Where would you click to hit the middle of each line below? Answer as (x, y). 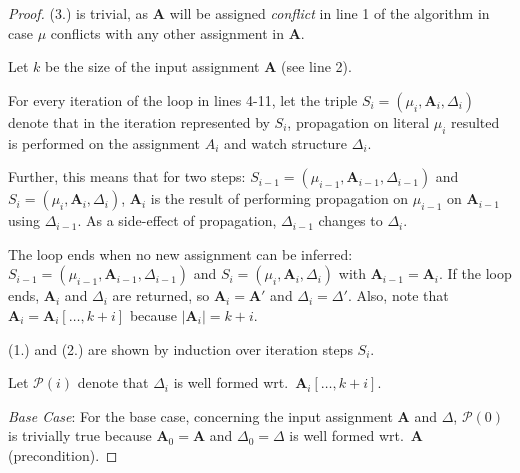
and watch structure (286, 142)
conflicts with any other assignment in (167, 32)
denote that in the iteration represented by (139, 121)
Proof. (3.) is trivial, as (78, 13)
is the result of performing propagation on (279, 198)
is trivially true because (80, 435)
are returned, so (161, 295)
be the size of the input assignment (152, 66)
